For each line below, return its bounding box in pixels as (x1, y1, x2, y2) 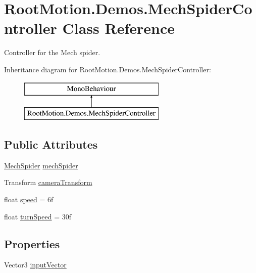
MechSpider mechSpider (4, 160, 78, 170)
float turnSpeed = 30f (4, 211, 72, 221)
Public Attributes (4, 136, 98, 152)
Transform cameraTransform (4, 177, 92, 188)
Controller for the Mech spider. (4, 47, 100, 58)
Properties (4, 236, 60, 251)
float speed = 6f (4, 194, 54, 205)
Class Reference (62, 18, 175, 38)
